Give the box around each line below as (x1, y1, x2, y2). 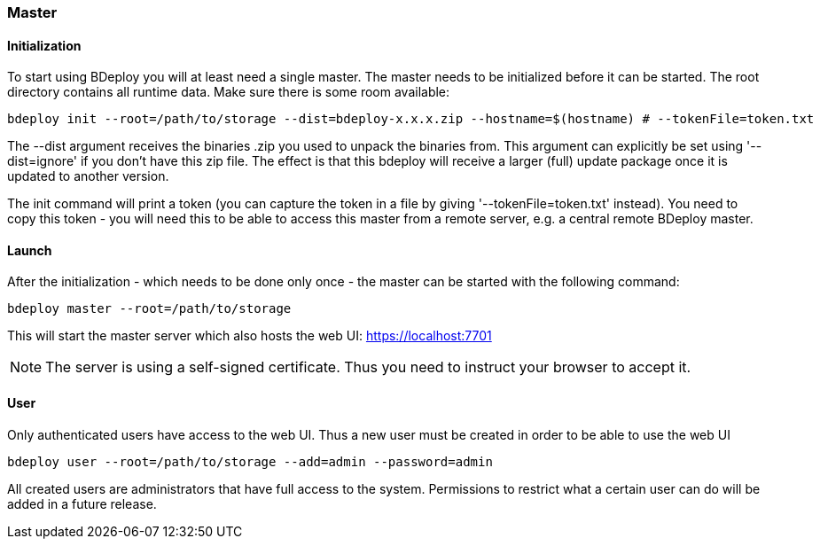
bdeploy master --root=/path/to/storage (7, 301, 292, 316)
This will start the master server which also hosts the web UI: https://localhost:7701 (7, 328, 492, 344)
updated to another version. (7, 168, 169, 184)
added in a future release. (7, 495, 157, 511)
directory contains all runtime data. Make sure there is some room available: (7, 84, 450, 100)
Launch (7, 242, 52, 258)
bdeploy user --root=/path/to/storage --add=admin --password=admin (7, 454, 493, 469)
